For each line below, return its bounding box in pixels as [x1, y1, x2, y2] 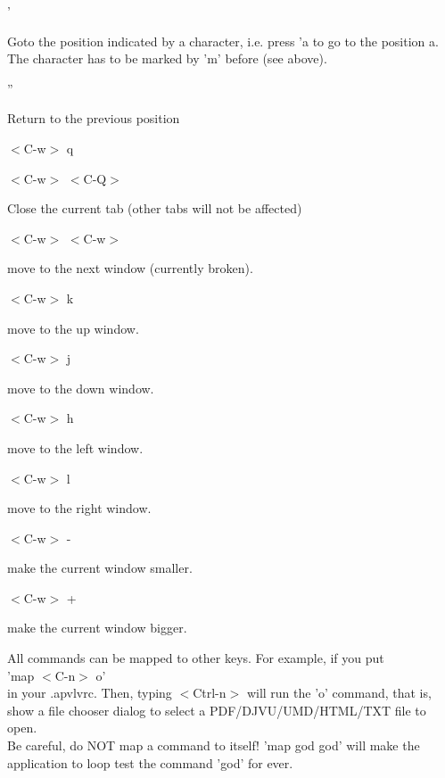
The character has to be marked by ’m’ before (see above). [7, 49, 327, 68]
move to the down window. [7, 378, 154, 397]
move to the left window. [7, 438, 144, 457]
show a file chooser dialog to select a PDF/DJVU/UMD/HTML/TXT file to [7, 700, 426, 719]
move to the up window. [7, 319, 139, 337]
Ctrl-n [193, 683, 227, 702]
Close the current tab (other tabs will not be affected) [7, 199, 302, 218]
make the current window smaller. [7, 559, 193, 577]
